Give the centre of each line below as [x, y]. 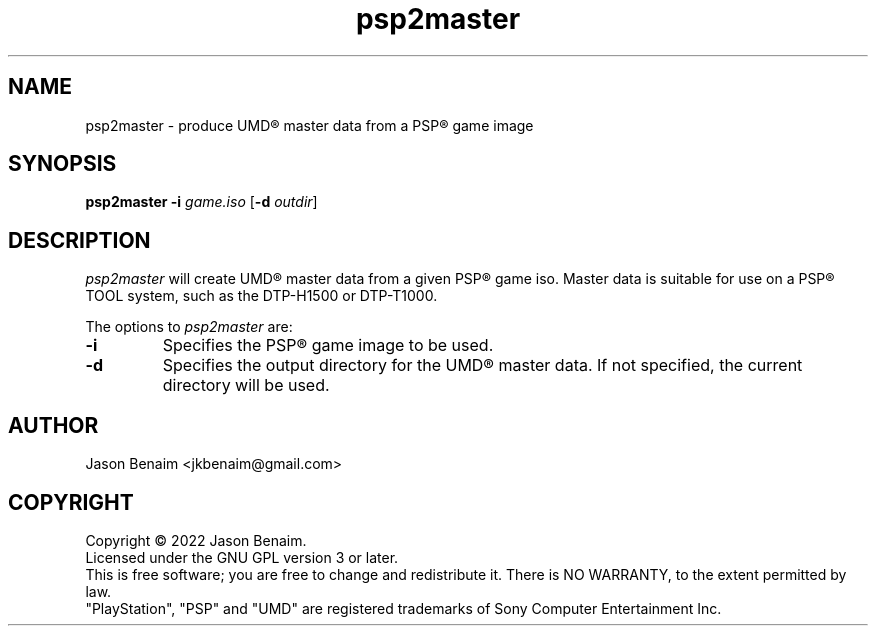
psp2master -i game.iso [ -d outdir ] [201, 202]
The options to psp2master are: [189, 327]
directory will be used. [246, 385]
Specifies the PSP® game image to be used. [328, 345]
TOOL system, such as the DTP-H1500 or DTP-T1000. [261, 296]
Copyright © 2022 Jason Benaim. [196, 540]
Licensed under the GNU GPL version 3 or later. [242, 557]
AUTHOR [53, 425]
